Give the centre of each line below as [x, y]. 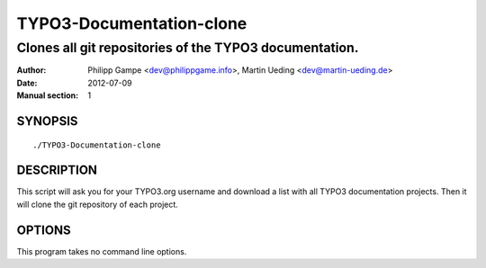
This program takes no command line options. [102, 251]
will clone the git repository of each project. [98, 204]
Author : [31, 70]
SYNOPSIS [47, 121]
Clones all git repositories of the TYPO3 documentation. [188, 48]
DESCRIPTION [57, 170]
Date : [27, 83]
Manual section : [48, 95]
